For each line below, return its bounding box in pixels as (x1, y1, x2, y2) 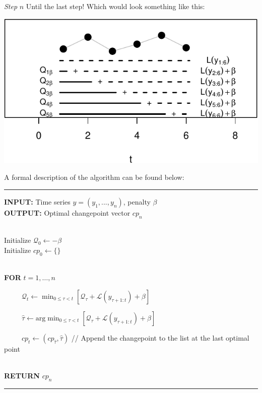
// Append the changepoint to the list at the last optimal (71, 332, 249, 343)
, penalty (123, 196, 151, 207)
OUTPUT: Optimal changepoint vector (4, 207, 130, 218)
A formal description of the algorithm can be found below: (4, 172, 184, 182)
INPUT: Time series (4, 196, 71, 207)
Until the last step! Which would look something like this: (26, 1, 205, 11)
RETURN (4, 370, 40, 381)
